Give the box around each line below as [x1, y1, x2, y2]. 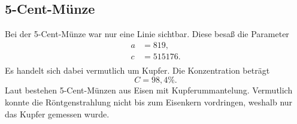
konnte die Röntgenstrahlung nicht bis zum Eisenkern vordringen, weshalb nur [5, 96, 293, 108]
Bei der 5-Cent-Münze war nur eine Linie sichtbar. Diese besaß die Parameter [5, 28, 289, 40]
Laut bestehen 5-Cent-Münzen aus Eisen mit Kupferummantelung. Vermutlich [5, 84, 293, 96]
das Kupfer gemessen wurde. [5, 107, 110, 120]
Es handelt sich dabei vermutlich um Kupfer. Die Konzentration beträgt [5, 63, 270, 76]
